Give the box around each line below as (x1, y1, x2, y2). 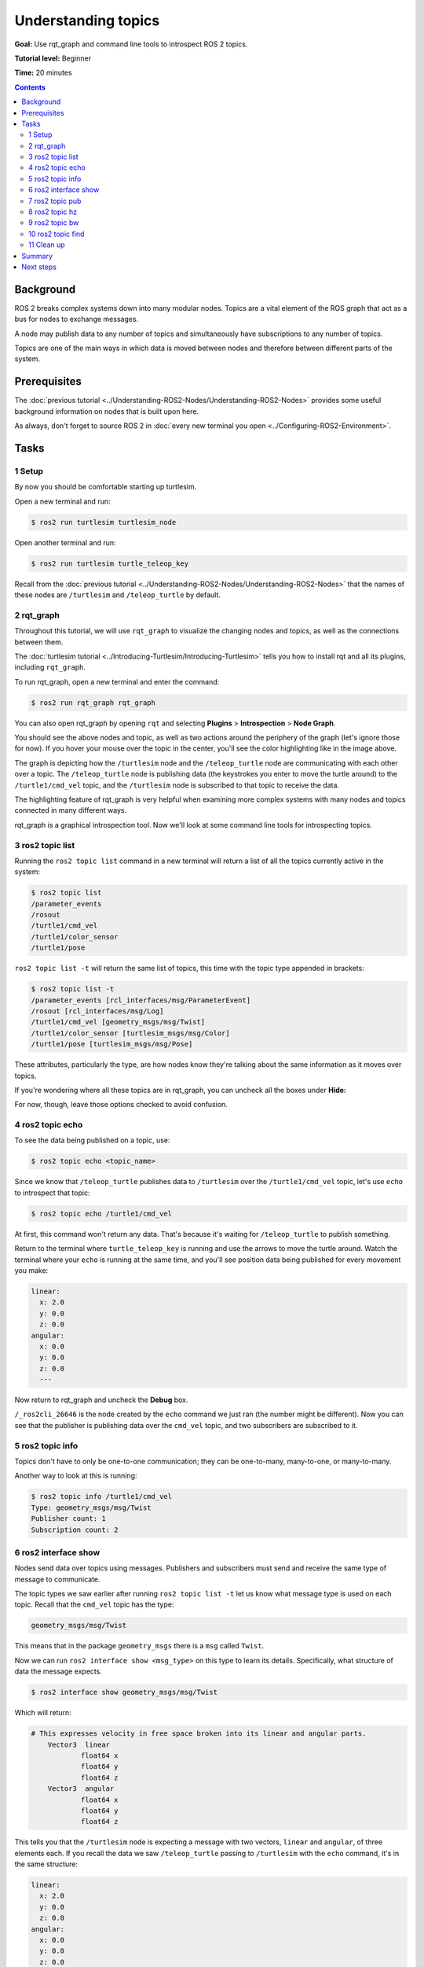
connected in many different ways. (14, 806, 127, 815)
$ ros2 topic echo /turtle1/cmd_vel (31, 1209, 173, 1218)
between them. (14, 637, 64, 647)
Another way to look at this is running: (14, 1471, 137, 1481)
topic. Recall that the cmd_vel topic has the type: (14, 1600, 174, 1609)
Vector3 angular (47, 1784, 115, 1793)
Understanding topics (14, 12, 160, 29)
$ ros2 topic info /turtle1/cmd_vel (31, 1492, 173, 1501)
